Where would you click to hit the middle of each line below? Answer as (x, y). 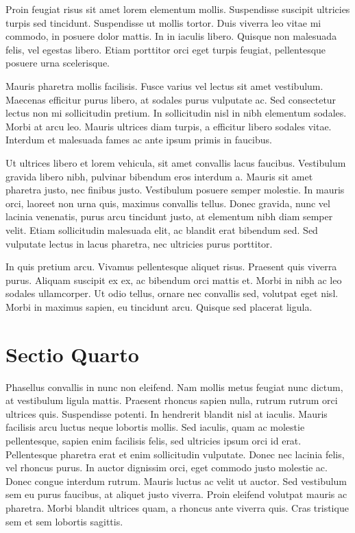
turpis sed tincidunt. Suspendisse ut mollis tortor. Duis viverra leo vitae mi (163, 22)
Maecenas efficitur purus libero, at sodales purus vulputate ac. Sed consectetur (171, 99)
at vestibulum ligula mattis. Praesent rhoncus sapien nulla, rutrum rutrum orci (172, 400)
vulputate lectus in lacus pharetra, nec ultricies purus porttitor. (139, 243)
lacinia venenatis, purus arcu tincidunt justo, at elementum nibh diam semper (169, 216)
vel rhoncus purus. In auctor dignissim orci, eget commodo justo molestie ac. (167, 467)
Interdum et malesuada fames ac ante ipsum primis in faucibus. (139, 140)
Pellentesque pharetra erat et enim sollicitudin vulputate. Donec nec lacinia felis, (175, 454)
